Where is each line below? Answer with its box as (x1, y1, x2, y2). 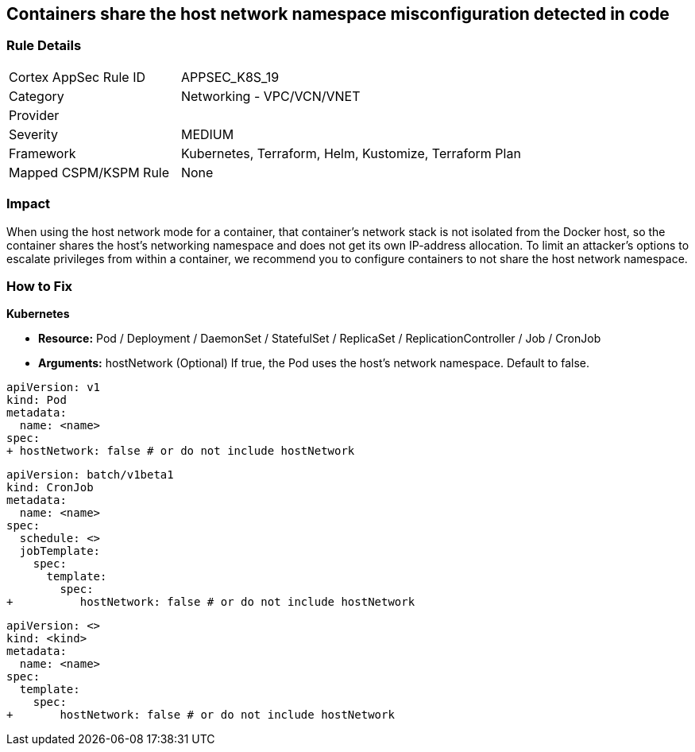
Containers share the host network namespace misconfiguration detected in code (6, 4, 670, 24)
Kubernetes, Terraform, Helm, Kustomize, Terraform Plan (180, 145, 521, 161)
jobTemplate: (19, 545, 101, 558)
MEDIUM (180, 126, 234, 142)
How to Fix (6, 277, 73, 294)
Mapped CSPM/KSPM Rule (9, 164, 170, 180)
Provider (9, 107, 60, 123)
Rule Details (6, 37, 82, 54)
